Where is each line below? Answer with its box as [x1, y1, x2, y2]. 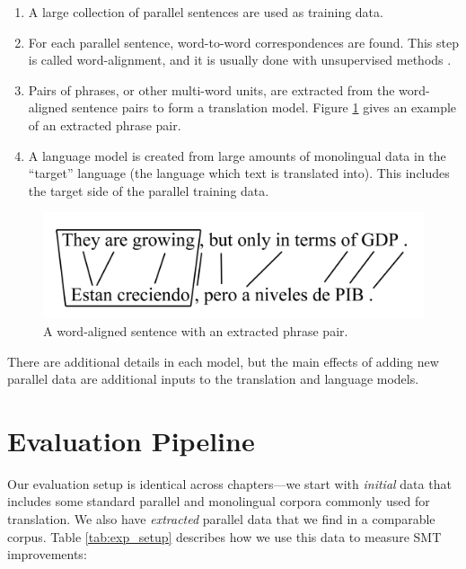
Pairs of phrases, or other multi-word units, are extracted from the [28, 80, 395, 99]
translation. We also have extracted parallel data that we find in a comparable [7, 510, 435, 529]
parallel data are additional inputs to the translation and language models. [7, 369, 419, 388]
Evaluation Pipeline [7, 422, 255, 458]
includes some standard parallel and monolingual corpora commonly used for [7, 492, 430, 511]
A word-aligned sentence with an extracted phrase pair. [43, 321, 348, 340]
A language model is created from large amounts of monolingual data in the [28, 146, 446, 164]
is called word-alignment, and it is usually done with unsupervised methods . [28, 50, 452, 69]
